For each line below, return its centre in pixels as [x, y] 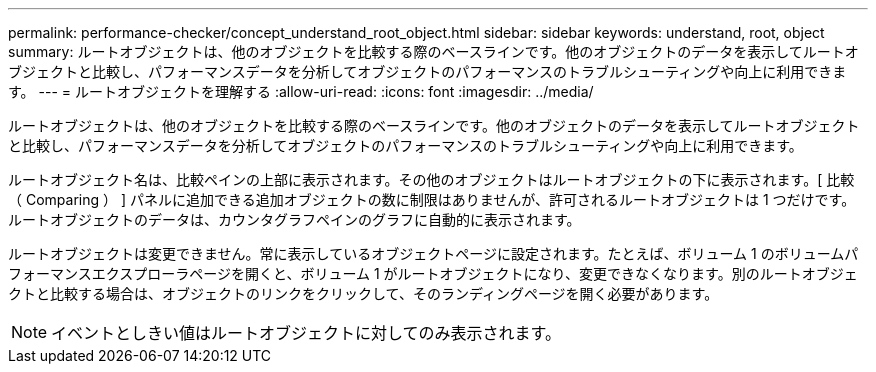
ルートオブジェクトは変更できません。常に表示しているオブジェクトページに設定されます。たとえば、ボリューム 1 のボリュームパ [433, 253]
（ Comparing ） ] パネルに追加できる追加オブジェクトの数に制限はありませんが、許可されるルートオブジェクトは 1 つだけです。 [432, 199]
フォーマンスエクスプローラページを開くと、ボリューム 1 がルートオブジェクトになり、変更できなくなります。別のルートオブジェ [433, 273]
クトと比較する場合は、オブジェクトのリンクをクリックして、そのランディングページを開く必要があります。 [363, 293]
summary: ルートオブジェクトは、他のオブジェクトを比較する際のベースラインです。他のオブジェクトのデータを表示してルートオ [433, 51]
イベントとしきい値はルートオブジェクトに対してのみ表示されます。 [306, 333]
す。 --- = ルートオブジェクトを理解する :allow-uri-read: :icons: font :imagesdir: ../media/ [301, 91]
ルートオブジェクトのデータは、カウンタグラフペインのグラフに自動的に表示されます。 [294, 219]
